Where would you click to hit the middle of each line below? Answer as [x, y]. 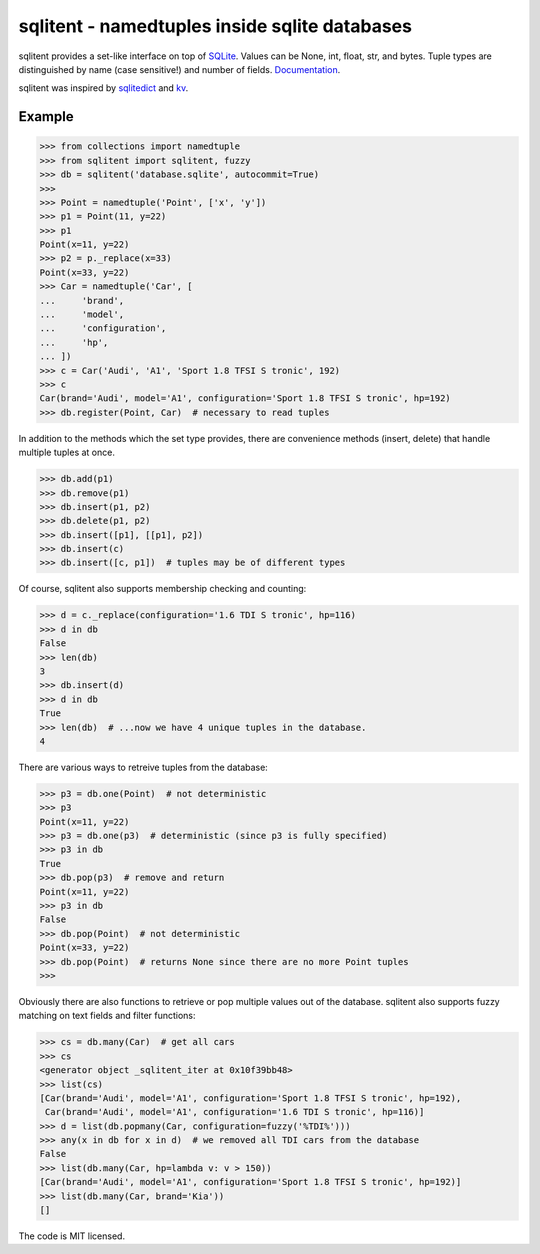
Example [46, 116]
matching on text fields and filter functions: [107, 1016]
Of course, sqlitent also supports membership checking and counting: [162, 589]
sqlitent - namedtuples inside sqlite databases [215, 26]
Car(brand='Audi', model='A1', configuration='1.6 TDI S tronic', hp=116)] [235, 1112]
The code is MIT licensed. [71, 1236]
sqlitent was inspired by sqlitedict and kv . [103, 88]
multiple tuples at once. [66, 452]
